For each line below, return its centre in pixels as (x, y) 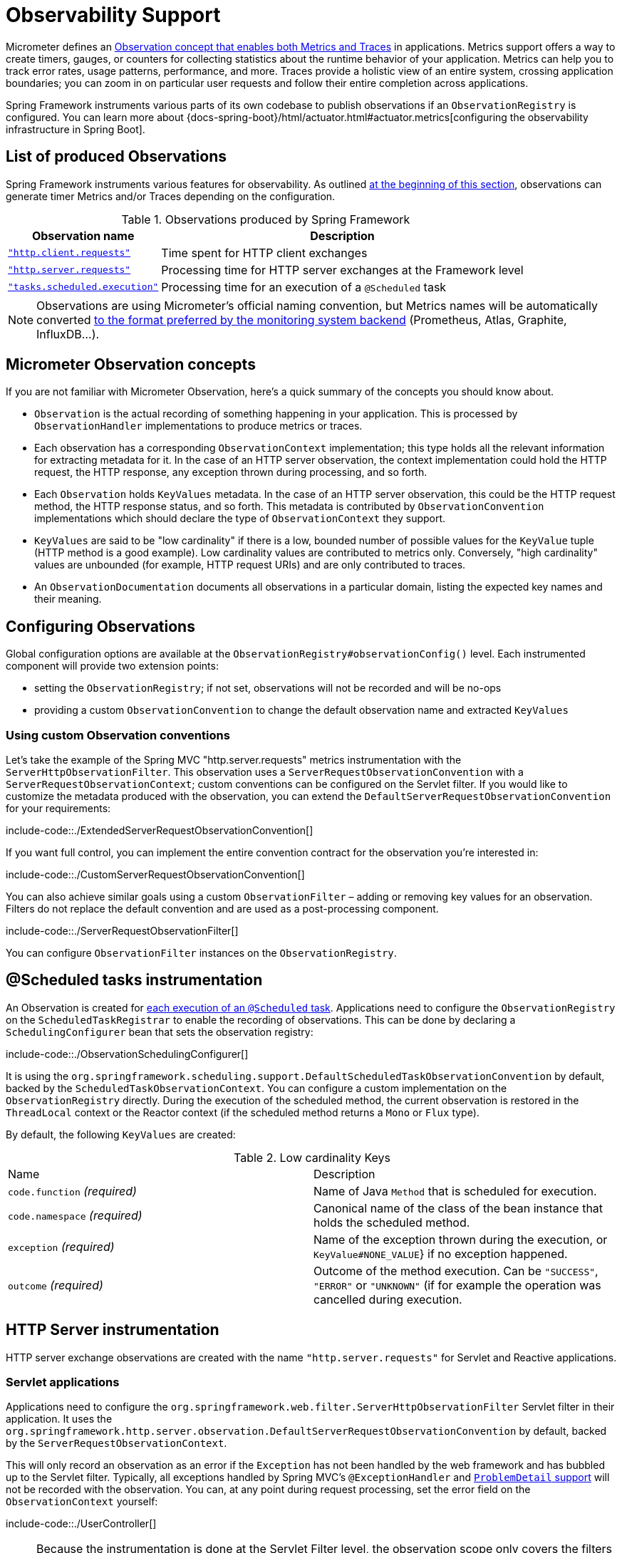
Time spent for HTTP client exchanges (264, 253)
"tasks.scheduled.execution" (83, 287)
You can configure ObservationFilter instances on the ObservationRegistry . (201, 953)
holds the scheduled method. (392, 1222)
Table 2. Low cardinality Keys (312, 1157)
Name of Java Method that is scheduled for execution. (455, 1191)
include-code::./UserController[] (81, 1524)
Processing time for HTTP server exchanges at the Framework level (342, 270)
